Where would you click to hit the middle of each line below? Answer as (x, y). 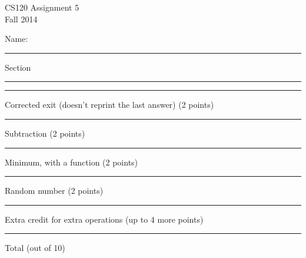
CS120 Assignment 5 (42, 7)
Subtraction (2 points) (45, 133)
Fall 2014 (21, 19)
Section (18, 67)
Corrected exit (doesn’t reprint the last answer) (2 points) (109, 105)
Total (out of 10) (35, 248)
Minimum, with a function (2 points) (71, 162)
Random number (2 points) (54, 191)
